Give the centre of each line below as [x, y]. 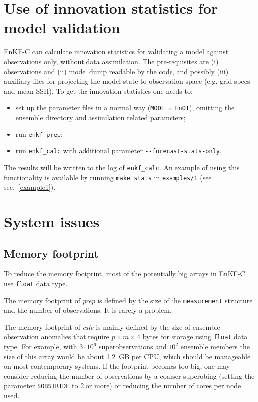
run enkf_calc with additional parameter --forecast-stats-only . [119, 151]
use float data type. [36, 283]
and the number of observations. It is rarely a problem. [88, 310]
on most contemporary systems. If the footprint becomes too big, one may [117, 366]
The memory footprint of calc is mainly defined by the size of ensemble [112, 327]
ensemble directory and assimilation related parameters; [101, 117]
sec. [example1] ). [30, 187]
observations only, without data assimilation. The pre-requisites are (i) [111, 61]
